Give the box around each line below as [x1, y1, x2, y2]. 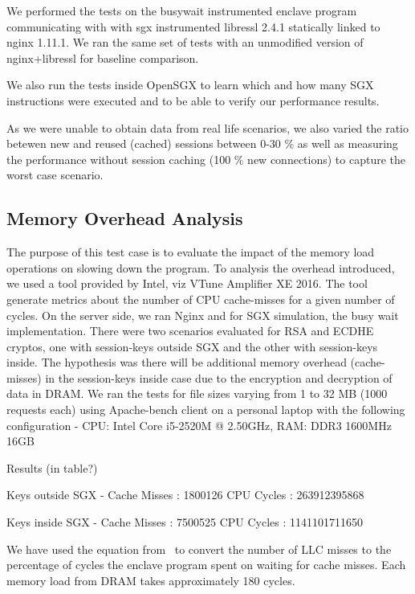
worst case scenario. [6, 166, 104, 183]
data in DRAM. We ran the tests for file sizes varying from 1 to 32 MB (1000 [6, 385, 388, 402]
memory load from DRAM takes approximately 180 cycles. [6, 571, 295, 588]
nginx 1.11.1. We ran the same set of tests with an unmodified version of [6, 34, 364, 51]
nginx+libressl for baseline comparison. [6, 49, 199, 66]
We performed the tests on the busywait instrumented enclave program [6, 2, 357, 18]
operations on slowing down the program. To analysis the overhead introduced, [6, 259, 395, 276]
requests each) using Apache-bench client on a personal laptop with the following [6, 401, 405, 418]
